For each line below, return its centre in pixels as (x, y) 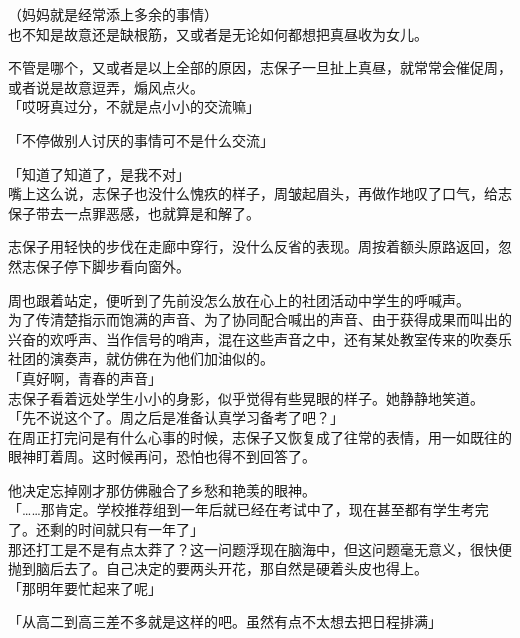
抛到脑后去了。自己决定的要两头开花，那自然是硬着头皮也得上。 (218, 568)
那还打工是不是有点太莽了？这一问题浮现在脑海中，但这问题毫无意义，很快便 (260, 548)
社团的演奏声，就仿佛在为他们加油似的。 (141, 358)
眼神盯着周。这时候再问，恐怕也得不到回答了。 (162, 456)
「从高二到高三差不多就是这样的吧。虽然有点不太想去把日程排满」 (225, 621)
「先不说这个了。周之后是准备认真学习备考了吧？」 (176, 417)
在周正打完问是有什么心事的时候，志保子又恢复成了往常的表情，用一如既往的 (260, 436)
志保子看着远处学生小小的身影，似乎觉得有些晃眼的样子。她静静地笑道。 (246, 397)
